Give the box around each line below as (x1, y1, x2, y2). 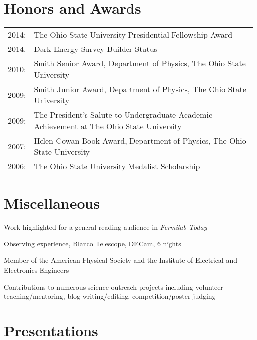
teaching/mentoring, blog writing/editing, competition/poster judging (4, 291, 215, 301)
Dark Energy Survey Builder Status (34, 43, 157, 55)
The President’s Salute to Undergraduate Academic (34, 109, 212, 121)
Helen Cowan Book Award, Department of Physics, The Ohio (34, 135, 246, 146)
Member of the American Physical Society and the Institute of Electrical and (4, 255, 237, 265)
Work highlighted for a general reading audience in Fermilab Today (4, 222, 207, 232)
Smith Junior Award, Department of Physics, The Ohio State (34, 83, 246, 95)
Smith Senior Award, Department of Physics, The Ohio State (34, 57, 246, 69)
